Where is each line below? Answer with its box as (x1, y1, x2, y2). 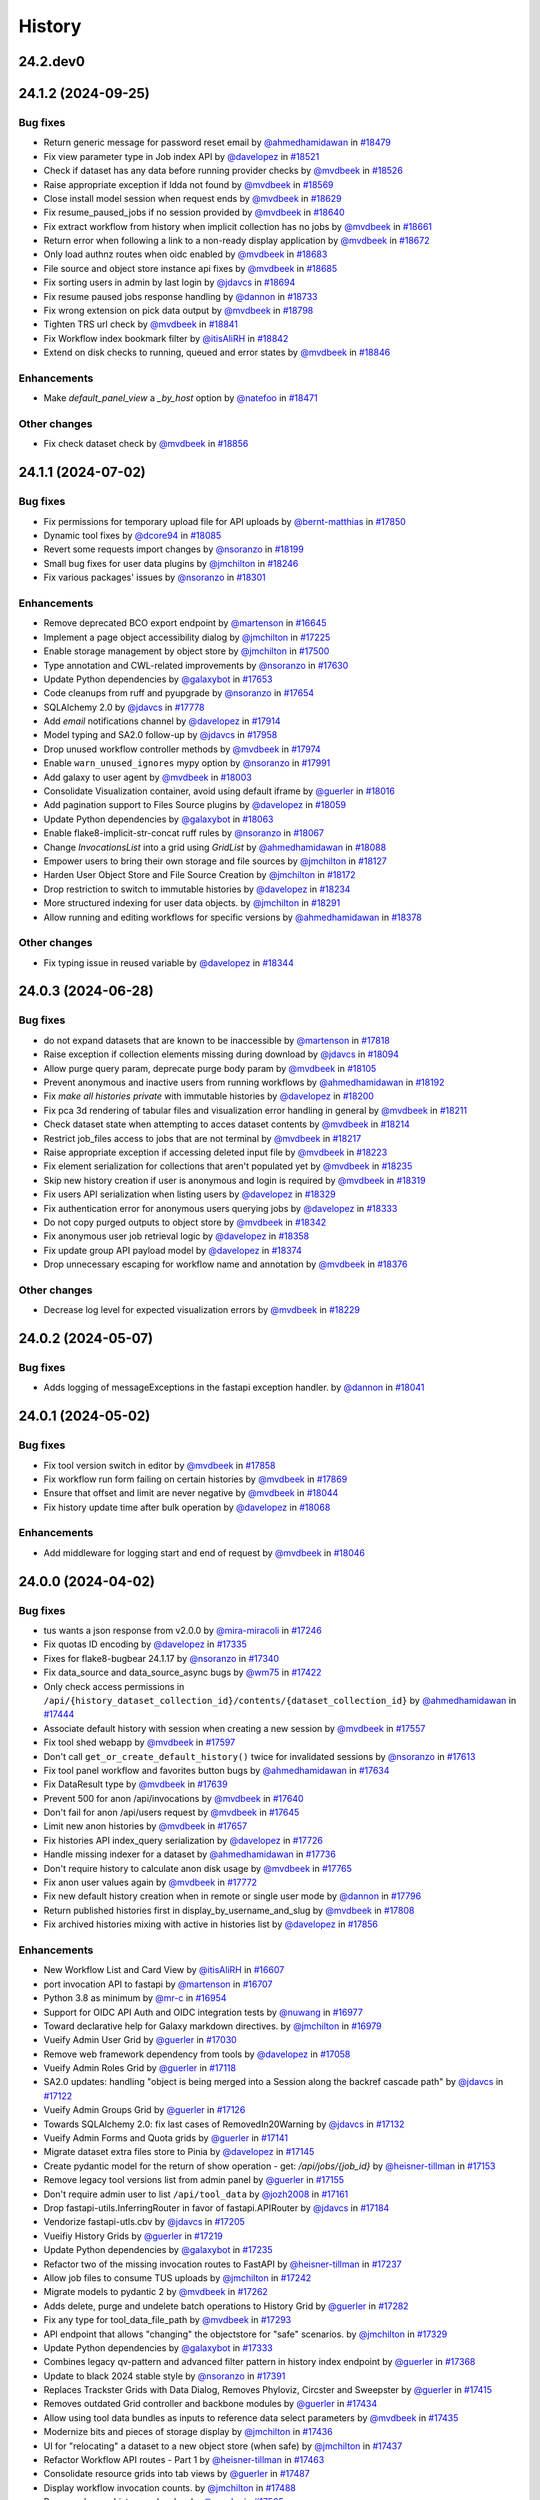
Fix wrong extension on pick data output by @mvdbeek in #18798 (43, 305, 314, 317)
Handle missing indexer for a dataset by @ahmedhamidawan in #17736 (43, 1848, 337, 1860)
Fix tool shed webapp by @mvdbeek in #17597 (43, 1736, 236, 1749)
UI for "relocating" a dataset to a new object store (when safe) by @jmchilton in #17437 (43, 2440, 403, 2452)
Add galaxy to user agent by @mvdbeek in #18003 (43, 771, 252, 783)
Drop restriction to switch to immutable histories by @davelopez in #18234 (43, 883, 351, 895)
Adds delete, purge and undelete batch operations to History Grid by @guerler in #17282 (43, 2300, 409, 2312)
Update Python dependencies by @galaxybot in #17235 (43, 2244, 274, 2256)
